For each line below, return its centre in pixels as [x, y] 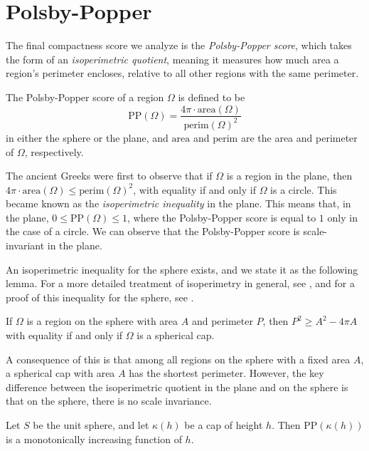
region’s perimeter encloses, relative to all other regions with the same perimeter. [182, 73]
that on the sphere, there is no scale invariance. [109, 401]
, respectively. [54, 151]
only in [342, 217]
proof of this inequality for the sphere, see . [100, 297]
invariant [25, 245]
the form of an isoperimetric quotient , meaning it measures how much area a [172, 59]
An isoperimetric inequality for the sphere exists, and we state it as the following [182, 269]
